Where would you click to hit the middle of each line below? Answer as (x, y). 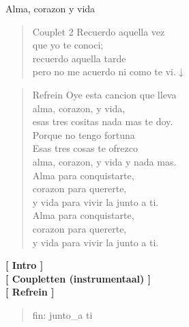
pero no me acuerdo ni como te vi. (104, 71)
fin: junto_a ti (62, 314)
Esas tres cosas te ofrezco (85, 148)
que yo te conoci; (68, 45)
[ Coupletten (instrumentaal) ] (78, 278)
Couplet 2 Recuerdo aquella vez (99, 31)
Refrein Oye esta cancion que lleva (104, 94)
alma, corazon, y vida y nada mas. (104, 161)
